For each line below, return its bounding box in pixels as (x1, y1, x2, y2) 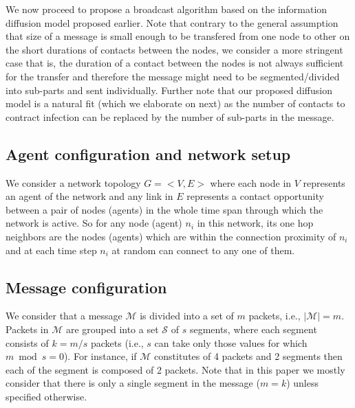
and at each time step (6, 242, 97, 257)
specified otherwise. (6, 389, 87, 403)
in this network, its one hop (197, 216, 314, 230)
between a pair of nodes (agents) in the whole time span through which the (6, 202, 323, 216)
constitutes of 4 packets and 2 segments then (154, 349, 343, 363)
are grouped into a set (65, 321, 159, 336)
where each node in (210, 175, 292, 190)
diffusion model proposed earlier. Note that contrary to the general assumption (6, 15, 338, 30)
